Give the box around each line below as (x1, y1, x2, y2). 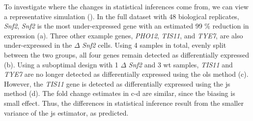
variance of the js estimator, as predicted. (4, 107, 129, 118)
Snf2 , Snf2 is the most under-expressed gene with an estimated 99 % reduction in (4, 21, 249, 31)
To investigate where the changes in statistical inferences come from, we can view (4, 1, 249, 11)
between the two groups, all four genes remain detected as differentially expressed (4, 49, 250, 60)
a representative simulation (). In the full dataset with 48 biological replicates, (4, 11, 239, 21)
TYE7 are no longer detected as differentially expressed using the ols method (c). (4, 69, 249, 79)
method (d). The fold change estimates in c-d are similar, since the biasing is (4, 88, 235, 98)
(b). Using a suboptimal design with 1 (4, 59, 118, 69)
